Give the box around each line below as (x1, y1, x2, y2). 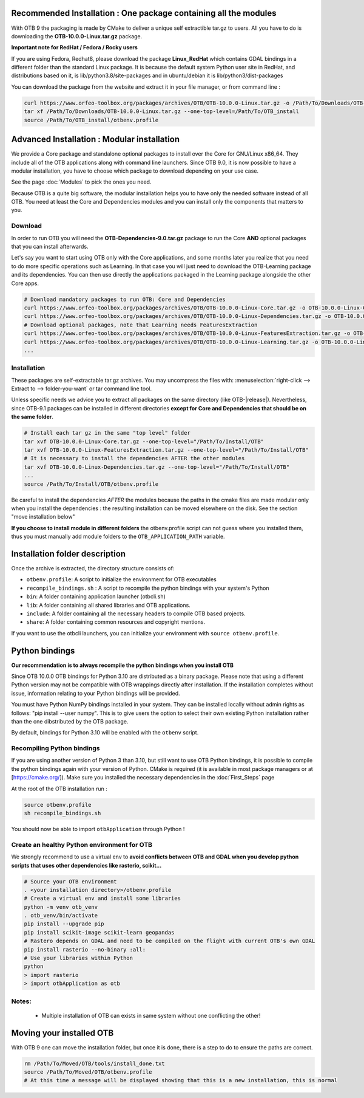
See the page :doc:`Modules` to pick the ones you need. (11, 178, 152, 185)
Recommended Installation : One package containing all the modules (11, 8, 277, 18)
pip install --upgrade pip (24, 920, 104, 927)
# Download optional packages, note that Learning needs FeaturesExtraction (24, 321, 258, 328)
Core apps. (11, 280, 39, 287)
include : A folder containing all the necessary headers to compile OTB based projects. (26, 610, 246, 617)
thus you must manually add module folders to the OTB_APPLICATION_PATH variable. (11, 533, 225, 540)
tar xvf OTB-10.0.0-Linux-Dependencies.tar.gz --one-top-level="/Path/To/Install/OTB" (24, 463, 290, 471)
